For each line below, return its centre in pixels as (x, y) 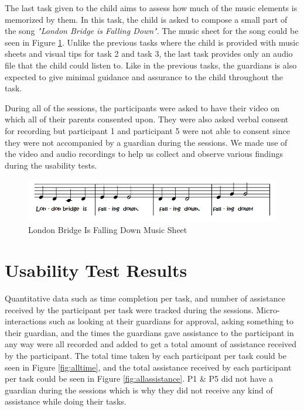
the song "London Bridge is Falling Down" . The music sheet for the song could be (152, 31)
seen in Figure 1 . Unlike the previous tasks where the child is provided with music (152, 42)
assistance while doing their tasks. (66, 401)
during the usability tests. (51, 165)
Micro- (268, 309)
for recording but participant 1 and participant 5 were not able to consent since (147, 130)
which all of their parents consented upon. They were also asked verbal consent (147, 119)
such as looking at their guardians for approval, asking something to (171, 321)
